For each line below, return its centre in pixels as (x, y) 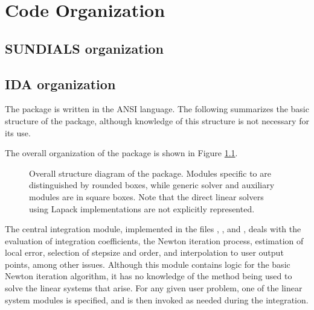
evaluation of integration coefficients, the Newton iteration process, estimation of (154, 240)
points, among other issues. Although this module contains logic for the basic (148, 264)
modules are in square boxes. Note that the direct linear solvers (146, 196)
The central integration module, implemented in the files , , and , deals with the (153, 229)
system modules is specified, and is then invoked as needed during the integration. (157, 299)
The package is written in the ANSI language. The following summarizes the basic (157, 109)
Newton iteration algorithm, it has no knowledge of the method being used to (149, 276)
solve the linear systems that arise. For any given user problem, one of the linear (154, 288)
